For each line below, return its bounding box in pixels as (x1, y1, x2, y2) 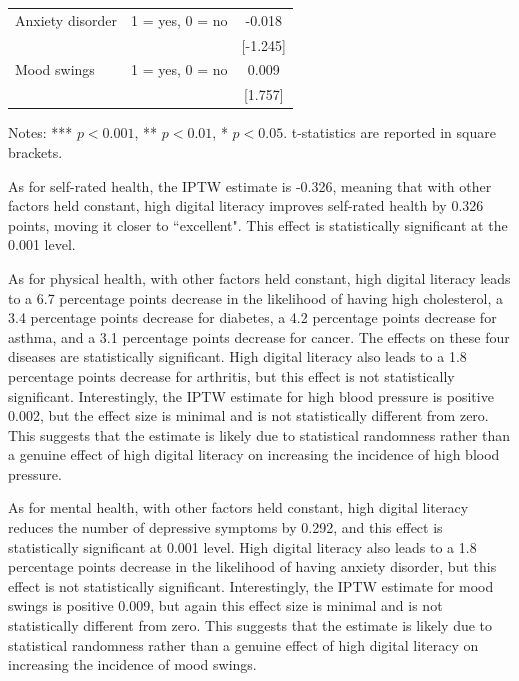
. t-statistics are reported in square (283, 122, 496, 143)
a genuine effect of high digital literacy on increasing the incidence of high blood (8, 444, 500, 465)
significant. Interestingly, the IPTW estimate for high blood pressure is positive (8, 385, 494, 406)
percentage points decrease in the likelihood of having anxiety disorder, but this (8, 556, 497, 577)
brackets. (8, 141, 63, 162)
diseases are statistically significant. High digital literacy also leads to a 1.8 (8, 346, 467, 367)
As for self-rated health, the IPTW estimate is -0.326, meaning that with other (8, 175, 492, 196)
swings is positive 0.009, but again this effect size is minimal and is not (8, 595, 443, 616)
